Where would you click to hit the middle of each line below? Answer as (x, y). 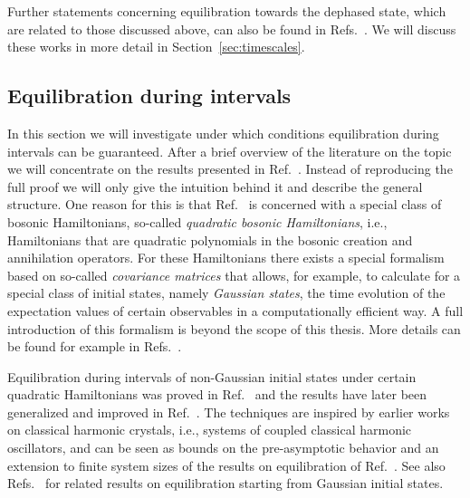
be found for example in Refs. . (95, 346)
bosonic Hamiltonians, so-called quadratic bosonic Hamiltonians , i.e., (197, 221)
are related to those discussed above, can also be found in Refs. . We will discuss (232, 29)
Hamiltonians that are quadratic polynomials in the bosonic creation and (210, 239)
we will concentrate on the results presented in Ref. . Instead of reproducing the (230, 169)
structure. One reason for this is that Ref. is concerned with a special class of (225, 204)
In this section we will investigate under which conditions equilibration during (223, 133)
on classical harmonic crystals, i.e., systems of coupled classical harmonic (210, 430)
